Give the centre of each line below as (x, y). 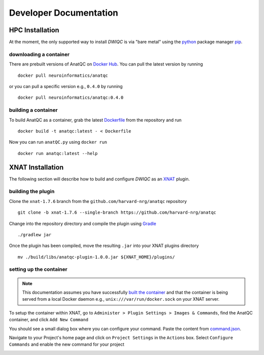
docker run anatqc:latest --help (58, 153)
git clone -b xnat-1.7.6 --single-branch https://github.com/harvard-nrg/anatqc (117, 212)
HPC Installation (34, 30)
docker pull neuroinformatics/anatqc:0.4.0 (71, 98)
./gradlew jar (34, 234)
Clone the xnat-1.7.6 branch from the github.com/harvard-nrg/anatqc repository (98, 201)
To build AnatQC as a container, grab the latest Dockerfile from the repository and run (95, 120)
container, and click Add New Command (49, 320)
